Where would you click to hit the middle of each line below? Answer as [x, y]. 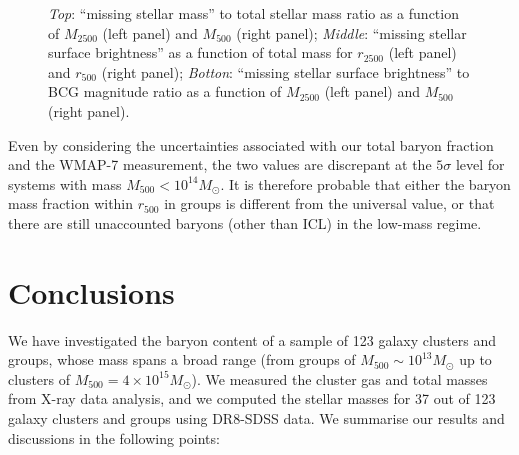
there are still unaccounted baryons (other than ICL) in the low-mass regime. [245, 222]
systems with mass [65, 183]
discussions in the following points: [114, 437]
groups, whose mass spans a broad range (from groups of [182, 359]
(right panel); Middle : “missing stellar [351, 32]
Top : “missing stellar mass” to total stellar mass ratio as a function [253, 13]
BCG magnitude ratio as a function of [165, 91]
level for [480, 164]
